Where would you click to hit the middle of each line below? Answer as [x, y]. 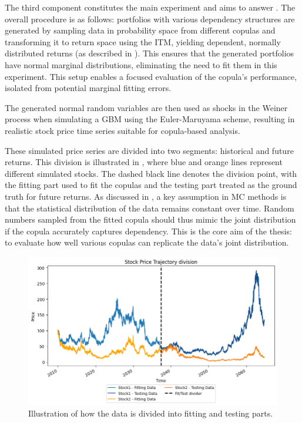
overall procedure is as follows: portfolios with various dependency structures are [150, 19]
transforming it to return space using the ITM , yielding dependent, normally [143, 41]
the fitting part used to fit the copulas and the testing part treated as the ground [151, 185]
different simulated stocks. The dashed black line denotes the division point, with [151, 173]
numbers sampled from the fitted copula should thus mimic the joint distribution [150, 219]
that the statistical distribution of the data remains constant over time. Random [150, 208]
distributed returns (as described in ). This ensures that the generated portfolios [150, 53]
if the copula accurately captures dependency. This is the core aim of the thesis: [148, 231]
